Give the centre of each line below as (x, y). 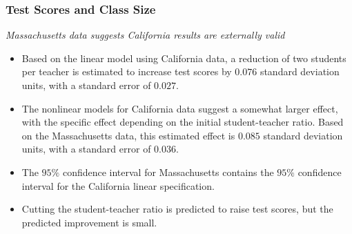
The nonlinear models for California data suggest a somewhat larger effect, (180, 108)
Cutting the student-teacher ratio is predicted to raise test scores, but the (177, 209)
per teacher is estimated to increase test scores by (127, 71)
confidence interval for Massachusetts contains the (168, 172)
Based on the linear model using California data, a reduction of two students (184, 58)
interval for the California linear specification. (118, 185)
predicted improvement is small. (89, 222)
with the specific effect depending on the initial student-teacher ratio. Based (183, 122)
